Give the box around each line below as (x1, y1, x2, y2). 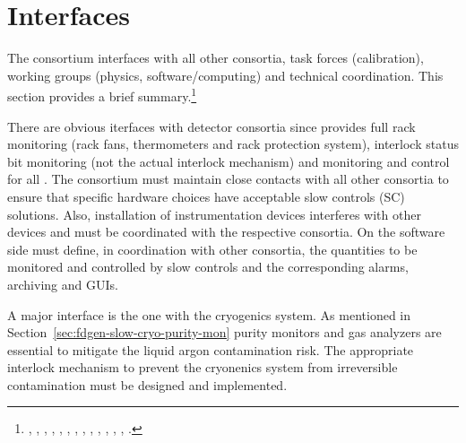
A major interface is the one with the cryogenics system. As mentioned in (7, 305, 411, 324)
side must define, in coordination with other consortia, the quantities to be (7, 239, 418, 258)
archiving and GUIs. (7, 274, 118, 293)
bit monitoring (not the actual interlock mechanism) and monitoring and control (7, 152, 450, 170)
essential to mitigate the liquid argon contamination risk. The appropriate (7, 340, 414, 359)
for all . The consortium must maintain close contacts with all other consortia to (7, 169, 449, 188)
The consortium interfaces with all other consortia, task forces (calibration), (7, 48, 424, 67)
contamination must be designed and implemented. (7, 375, 288, 394)
